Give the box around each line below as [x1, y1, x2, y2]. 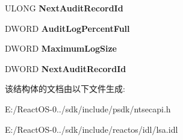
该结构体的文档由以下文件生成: [5, 82, 125, 95]
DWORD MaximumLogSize [5, 42, 117, 55]
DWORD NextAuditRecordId [5, 62, 126, 75]
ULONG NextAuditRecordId [5, 2, 123, 14]
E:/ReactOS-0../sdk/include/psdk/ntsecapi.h [5, 102, 171, 115]
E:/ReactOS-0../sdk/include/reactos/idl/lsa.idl [5, 123, 178, 135]
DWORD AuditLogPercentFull [5, 22, 130, 34]
